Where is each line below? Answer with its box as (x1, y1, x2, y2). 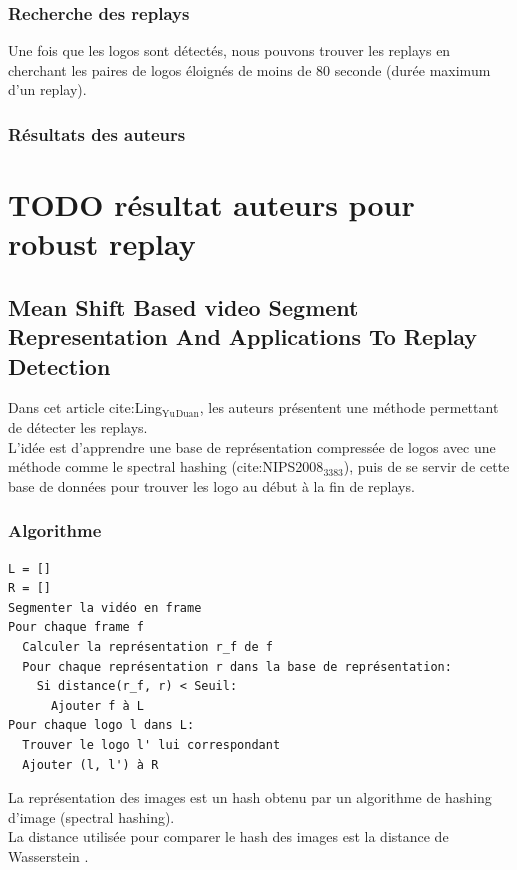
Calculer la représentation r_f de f (22, 639, 273, 654)
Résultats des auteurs (8, 121, 186, 146)
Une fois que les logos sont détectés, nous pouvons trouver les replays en (8, 40, 451, 61)
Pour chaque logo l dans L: (8, 718, 195, 733)
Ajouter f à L (50, 698, 145, 713)
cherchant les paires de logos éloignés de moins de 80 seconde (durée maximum (8, 59, 491, 80)
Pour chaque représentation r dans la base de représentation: (22, 659, 452, 674)
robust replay (8, 223, 196, 264)
